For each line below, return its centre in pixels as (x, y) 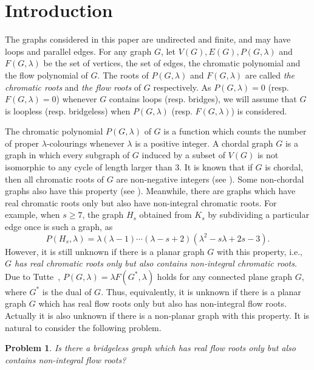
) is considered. (259, 110)
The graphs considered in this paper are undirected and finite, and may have (148, 39)
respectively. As (182, 87)
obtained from (166, 215)
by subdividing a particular (258, 215)
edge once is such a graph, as (59, 227)
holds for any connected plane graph (225, 276)
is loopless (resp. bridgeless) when (68, 110)
